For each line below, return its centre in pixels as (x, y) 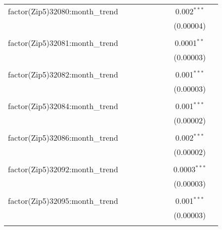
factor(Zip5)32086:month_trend (63, 137)
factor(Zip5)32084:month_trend (63, 106)
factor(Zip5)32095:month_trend (63, 201)
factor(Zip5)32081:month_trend (63, 43)
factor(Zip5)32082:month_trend (63, 74)
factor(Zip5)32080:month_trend (63, 11)
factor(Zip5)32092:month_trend (63, 169)
